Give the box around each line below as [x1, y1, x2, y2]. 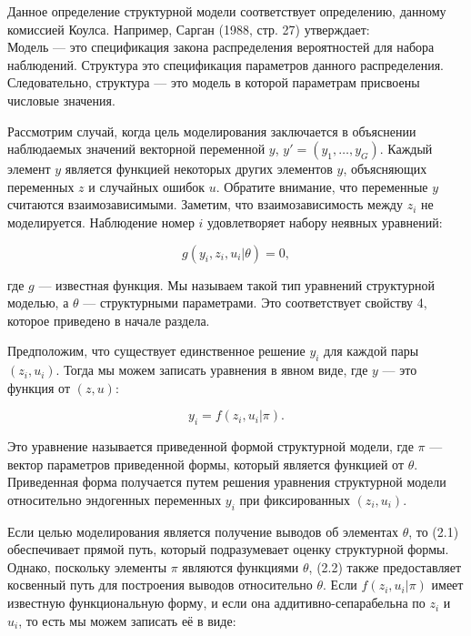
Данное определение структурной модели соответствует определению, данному [7, 2, 446, 20]
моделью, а [7, 293, 69, 312]
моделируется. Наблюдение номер [7, 212, 195, 231]
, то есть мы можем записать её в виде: [18, 611, 236, 630]
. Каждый [379, 139, 433, 158]
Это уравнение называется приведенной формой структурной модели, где [7, 437, 414, 456]
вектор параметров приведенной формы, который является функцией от [7, 454, 405, 473]
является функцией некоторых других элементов [65, 159, 333, 178]
